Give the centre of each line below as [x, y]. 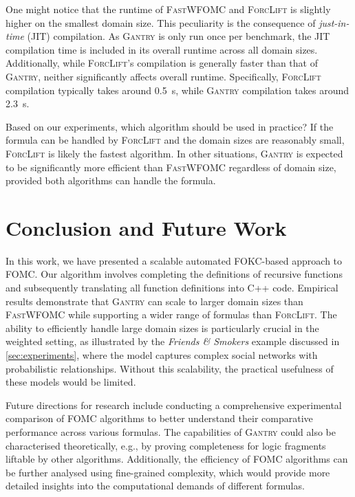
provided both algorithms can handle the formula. [111, 180]
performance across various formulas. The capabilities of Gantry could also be [171, 431]
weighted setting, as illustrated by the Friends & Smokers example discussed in [173, 341]
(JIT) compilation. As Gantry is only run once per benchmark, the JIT [179, 36]
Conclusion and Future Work [146, 227]
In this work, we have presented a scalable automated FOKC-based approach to [174, 260]
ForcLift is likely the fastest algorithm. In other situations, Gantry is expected [174, 153]
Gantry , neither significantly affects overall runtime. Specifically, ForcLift [163, 76]
